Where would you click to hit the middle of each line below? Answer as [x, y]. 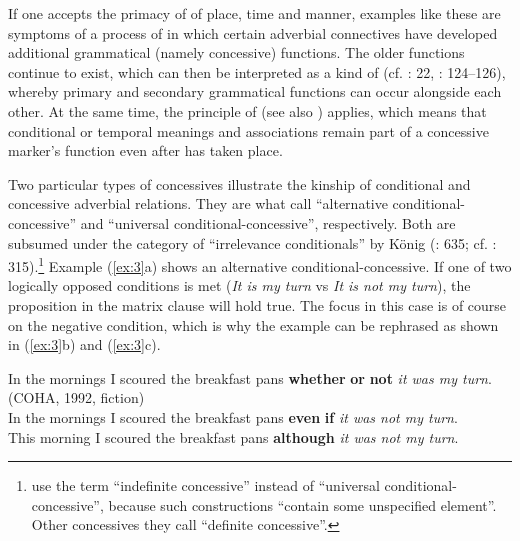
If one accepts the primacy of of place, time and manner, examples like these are [254, 13]
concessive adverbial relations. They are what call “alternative [198, 203]
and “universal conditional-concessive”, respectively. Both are [268, 222]
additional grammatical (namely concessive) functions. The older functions [236, 52]
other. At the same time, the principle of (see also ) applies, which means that [247, 110]
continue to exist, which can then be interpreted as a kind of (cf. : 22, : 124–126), [257, 71]
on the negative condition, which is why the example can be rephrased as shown [253, 324]
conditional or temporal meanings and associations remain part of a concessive [248, 130]
